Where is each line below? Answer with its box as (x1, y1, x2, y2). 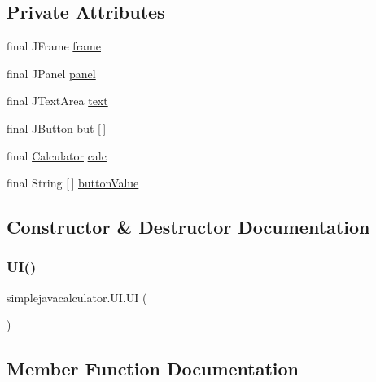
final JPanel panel (7, 64, 96, 81)
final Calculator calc (7, 147, 107, 164)
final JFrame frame (7, 37, 101, 55)
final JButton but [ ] (7, 119, 107, 136)
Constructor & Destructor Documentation (7, 214, 370, 239)
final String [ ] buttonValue (7, 174, 139, 191)
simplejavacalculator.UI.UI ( (7, 288, 147, 305)
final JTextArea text (7, 92, 108, 109)
